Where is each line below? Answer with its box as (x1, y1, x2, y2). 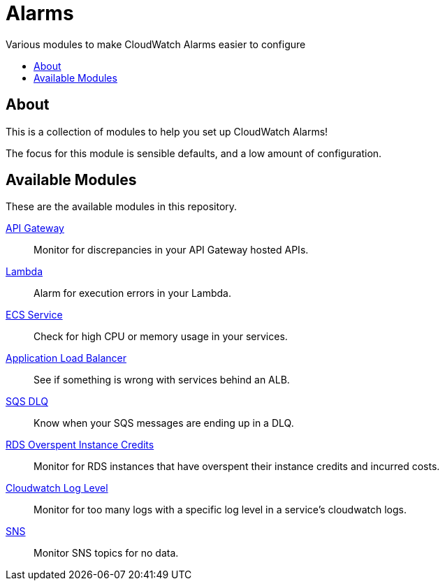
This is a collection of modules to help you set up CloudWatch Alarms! (6, 125, 328, 138)
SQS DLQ (6, 395, 48, 408)
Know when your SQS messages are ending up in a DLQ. (34, 417, 294, 430)
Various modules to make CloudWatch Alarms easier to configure (6, 38, 306, 50)
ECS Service (6, 309, 63, 321)
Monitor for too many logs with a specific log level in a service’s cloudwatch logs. (34, 504, 407, 516)
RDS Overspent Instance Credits (6, 439, 154, 451)
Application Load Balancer (6, 352, 126, 365)
